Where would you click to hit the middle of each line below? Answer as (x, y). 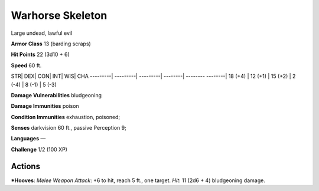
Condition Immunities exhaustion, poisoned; (66, 117)
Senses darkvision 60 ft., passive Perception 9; (69, 128)
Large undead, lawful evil (42, 33)
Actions (26, 166)
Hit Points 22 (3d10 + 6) (40, 55)
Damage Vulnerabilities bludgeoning (56, 95)
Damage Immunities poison (45, 106)
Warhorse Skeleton (59, 15)
